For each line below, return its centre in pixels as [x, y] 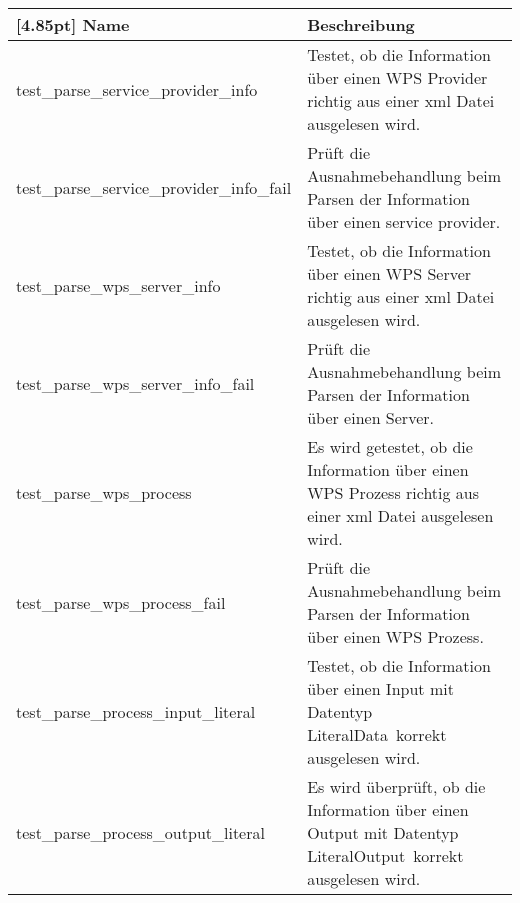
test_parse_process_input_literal [136, 711]
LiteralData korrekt [377, 734]
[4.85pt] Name [73, 24]
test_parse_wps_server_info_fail [135, 383]
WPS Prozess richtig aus [393, 492]
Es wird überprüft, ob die [396, 786]
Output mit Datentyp [383, 832]
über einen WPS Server [389, 273]
